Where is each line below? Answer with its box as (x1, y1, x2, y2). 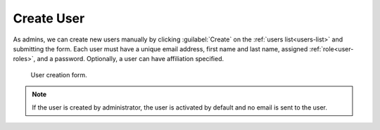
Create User (13, 11, 85, 26)
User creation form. (30, 70, 87, 79)
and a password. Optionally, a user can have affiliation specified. (37, 55, 224, 63)
